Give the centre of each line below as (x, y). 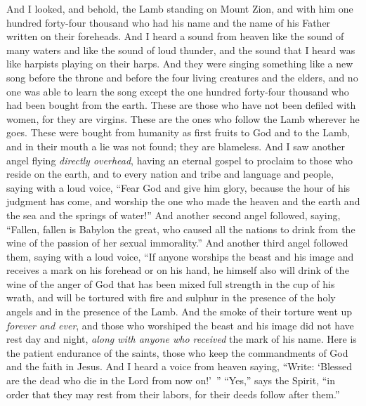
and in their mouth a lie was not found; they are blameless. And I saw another (176, 146)
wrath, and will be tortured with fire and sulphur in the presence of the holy (171, 297)
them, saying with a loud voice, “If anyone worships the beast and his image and (180, 256)
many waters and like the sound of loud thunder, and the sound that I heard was (181, 50)
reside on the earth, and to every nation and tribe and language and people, (170, 174)
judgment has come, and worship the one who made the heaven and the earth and (183, 201)
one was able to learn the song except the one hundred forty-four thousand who (178, 91)
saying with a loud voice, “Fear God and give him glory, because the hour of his (178, 187)
